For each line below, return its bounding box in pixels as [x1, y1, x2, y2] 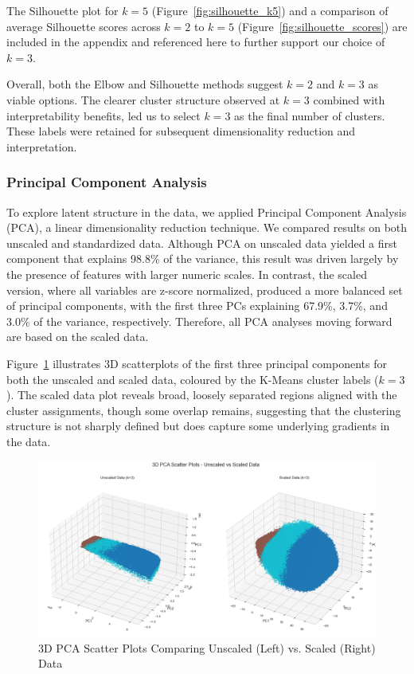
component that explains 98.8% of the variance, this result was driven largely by [6, 250, 399, 267]
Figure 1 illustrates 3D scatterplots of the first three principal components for [6, 355, 387, 371]
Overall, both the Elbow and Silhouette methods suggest [6, 76, 283, 92]
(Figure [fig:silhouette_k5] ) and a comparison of [151, 2, 389, 18]
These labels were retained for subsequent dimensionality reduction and [6, 123, 356, 139]
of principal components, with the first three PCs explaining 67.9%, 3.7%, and [6, 297, 388, 314]
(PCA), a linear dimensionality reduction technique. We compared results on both [6, 219, 408, 236]
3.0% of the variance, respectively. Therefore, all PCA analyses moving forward [6, 312, 393, 329]
